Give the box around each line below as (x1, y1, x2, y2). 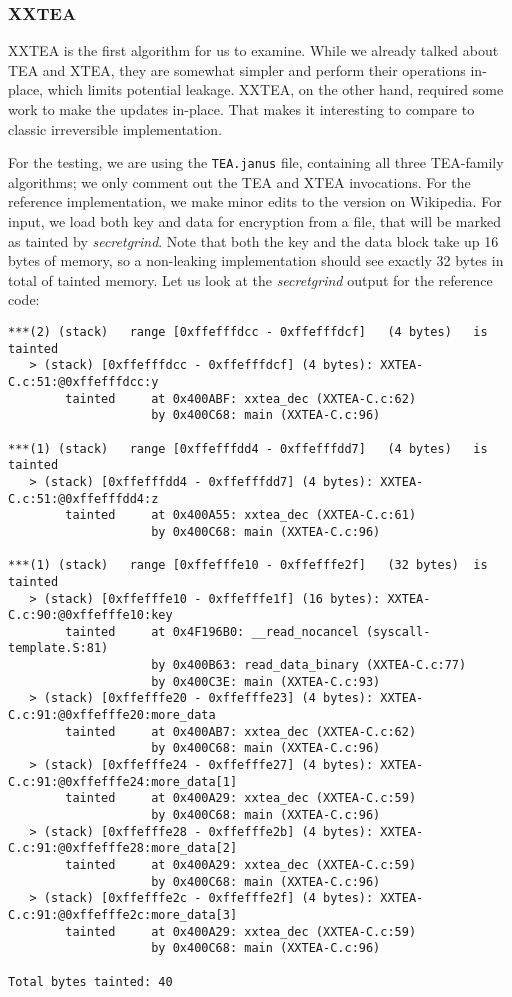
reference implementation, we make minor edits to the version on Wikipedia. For (8, 191, 502, 212)
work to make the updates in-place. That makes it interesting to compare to (8, 99, 475, 119)
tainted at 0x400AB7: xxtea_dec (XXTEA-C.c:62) (65, 724, 417, 739)
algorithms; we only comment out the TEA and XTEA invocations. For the (8, 171, 471, 192)
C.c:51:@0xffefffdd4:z (8, 491, 159, 506)
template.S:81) (8, 641, 109, 656)
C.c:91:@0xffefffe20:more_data (8, 708, 216, 723)
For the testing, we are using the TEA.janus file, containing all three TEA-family (8, 152, 504, 173)
